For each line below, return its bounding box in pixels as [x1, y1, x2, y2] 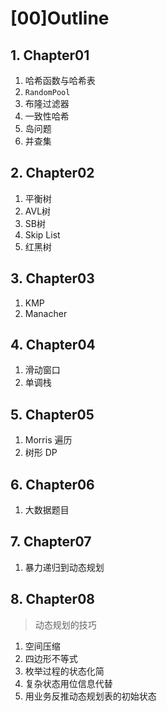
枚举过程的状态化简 [24, 665, 105, 677]
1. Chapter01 [10, 47, 90, 64]
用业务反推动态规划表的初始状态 [24, 690, 157, 702]
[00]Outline [10, 7, 110, 30]
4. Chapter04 [10, 337, 96, 354]
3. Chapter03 [10, 270, 95, 287]
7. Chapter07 [10, 533, 92, 551]
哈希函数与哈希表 [24, 75, 96, 86]
